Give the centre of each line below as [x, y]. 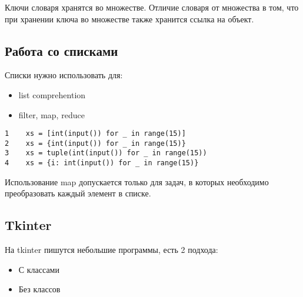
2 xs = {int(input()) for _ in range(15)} [95, 143]
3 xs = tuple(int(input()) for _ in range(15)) [106, 153]
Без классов [39, 289]
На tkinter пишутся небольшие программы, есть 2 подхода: [111, 250]
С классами [39, 269]
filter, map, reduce [51, 114]
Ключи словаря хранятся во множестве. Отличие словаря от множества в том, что [152, 7]
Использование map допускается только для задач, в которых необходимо [137, 181]
